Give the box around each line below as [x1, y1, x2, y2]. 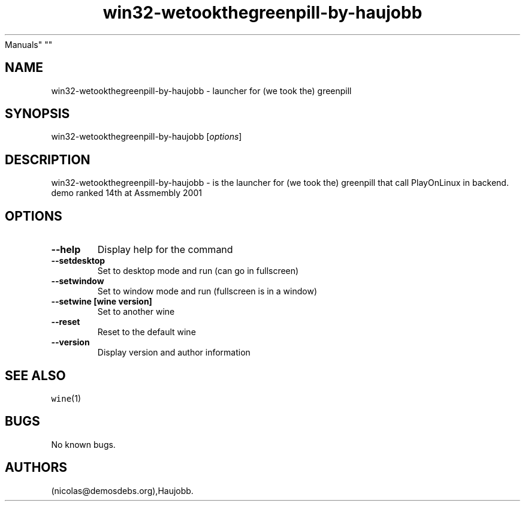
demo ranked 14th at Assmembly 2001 [51, 188, 202, 198]
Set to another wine [97, 306, 175, 317]
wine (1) [51, 393, 82, 403]
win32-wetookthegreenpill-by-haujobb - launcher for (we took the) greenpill [51, 85, 352, 96]
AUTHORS [5, 460, 68, 475]
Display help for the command [97, 243, 233, 256]
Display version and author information [97, 347, 251, 358]
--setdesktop [51, 255, 105, 266]
